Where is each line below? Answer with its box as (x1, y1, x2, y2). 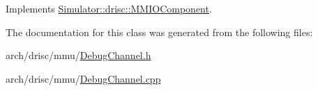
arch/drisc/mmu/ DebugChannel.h (6, 48, 151, 63)
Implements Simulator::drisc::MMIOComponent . (6, 1, 212, 15)
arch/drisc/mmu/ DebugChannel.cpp (6, 71, 161, 85)
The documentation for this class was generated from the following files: (6, 24, 313, 39)
